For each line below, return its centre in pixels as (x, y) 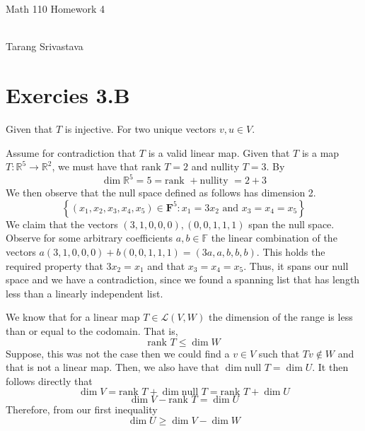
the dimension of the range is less (280, 317)
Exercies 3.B (68, 94)
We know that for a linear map (73, 317)
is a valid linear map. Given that (219, 152)
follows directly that (49, 380)
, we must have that (95, 166)
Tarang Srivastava (45, 46)
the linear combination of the (274, 238)
